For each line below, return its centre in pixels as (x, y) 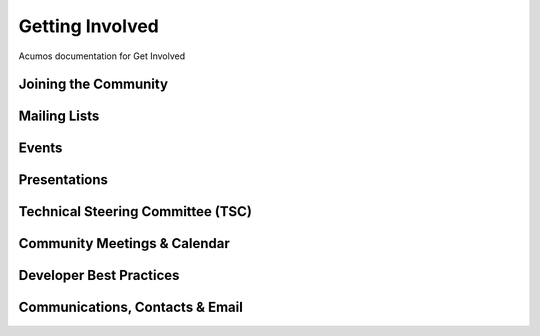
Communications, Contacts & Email (131, 307)
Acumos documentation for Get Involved (102, 56)
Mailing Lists (59, 116)
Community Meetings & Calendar (124, 243)
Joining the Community (93, 84)
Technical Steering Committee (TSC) (135, 211)
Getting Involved (88, 26)
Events (40, 148)
